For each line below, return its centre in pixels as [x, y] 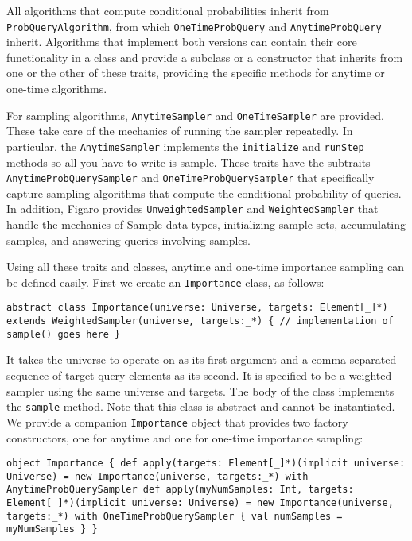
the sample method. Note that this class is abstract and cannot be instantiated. [201, 406]
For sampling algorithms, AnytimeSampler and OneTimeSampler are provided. [195, 115]
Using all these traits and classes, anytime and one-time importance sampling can [205, 267]
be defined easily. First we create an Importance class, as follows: [165, 282]
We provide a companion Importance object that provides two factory [177, 421]
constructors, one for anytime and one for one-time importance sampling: [185, 437]
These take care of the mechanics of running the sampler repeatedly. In [180, 131]
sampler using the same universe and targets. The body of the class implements [200, 390]
